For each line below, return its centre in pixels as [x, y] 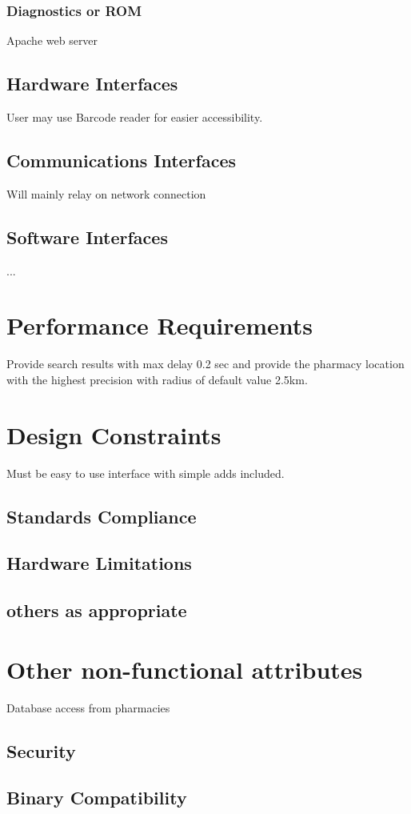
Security [41, 750]
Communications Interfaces [122, 160]
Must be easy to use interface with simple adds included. [146, 473]
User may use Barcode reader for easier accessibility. [135, 117]
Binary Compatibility [97, 798]
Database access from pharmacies [88, 707]
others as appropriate [97, 610]
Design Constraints [114, 434]
